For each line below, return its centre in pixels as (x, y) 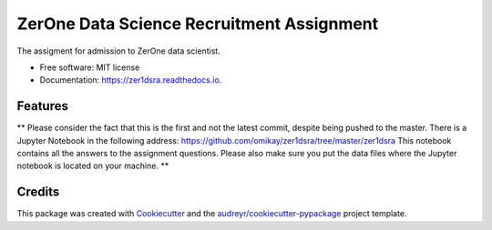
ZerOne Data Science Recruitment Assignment (198, 24)
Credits (38, 192)
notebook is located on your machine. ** (93, 166)
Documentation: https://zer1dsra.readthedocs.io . (131, 80)
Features (42, 106)
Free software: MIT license (90, 67)
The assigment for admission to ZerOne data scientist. (118, 51)
